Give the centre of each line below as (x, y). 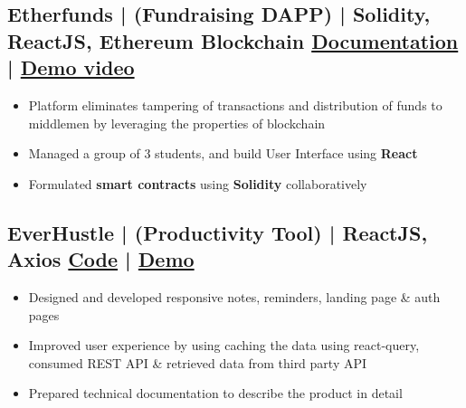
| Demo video (71, 67)
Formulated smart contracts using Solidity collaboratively (198, 183)
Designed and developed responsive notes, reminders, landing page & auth (234, 296)
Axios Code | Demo (101, 259)
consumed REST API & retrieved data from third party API (198, 362)
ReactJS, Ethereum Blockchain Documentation (233, 40)
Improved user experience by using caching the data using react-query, (224, 345)
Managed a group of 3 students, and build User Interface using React (223, 153)
